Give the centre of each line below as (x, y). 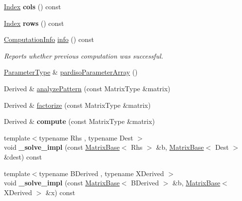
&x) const (60, 192)
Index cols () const (33, 6)
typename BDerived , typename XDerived (102, 173)
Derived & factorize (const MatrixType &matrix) (77, 105)
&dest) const (23, 156)
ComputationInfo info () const (49, 39)
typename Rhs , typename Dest (86, 137)
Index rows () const (34, 23)
